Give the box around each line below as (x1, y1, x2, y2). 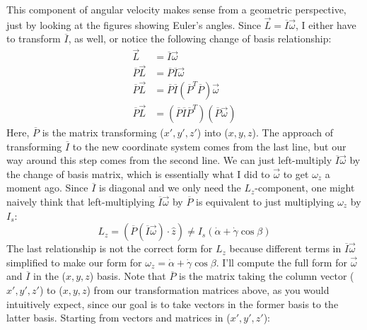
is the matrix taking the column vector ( (179, 269, 354, 283)
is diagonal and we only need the (98, 180, 241, 195)
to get (283, 166, 309, 181)
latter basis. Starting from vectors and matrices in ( (6, 310, 231, 325)
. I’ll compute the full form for (216, 254, 347, 269)
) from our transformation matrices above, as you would (86, 282, 330, 297)
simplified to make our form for (6, 254, 142, 269)
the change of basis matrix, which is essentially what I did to (6, 166, 270, 181)
